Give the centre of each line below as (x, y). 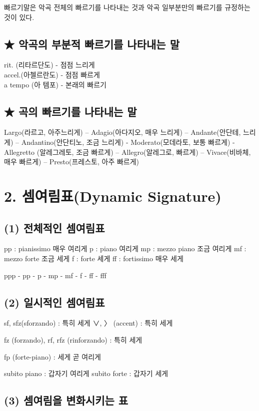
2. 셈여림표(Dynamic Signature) (113, 196)
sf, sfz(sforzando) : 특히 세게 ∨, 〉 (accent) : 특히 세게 (88, 323)
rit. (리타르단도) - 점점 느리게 (49, 65)
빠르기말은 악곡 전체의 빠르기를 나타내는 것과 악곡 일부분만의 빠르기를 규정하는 (127, 7)
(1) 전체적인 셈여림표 (54, 227)
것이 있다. (19, 17)
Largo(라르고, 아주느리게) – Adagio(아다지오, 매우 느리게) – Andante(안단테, (122, 132)
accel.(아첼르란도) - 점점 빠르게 (52, 74)
